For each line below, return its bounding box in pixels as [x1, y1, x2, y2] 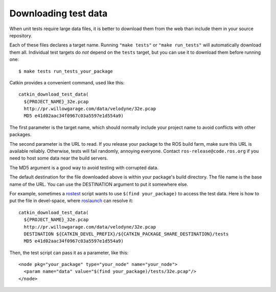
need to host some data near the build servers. [9, 155, 108, 161]
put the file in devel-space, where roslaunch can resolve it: [9, 197, 133, 204]
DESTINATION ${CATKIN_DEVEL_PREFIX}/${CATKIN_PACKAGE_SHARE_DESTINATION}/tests [24, 231, 229, 237]
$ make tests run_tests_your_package [18, 68, 113, 74]
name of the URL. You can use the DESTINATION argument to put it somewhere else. [9, 181, 189, 187]
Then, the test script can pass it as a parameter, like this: [9, 250, 129, 256]
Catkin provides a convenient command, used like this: [9, 79, 125, 85]
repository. [9, 32, 33, 38]
